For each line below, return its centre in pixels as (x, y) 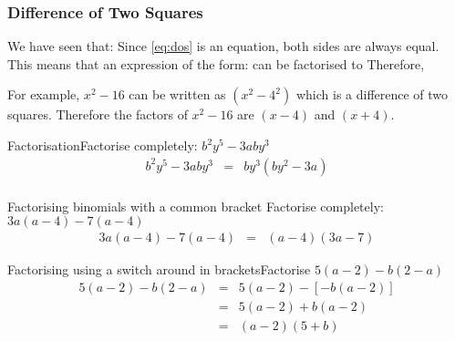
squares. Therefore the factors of (98, 114)
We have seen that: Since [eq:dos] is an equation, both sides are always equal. (223, 46)
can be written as (177, 94)
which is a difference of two (372, 94)
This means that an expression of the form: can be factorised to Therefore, (216, 63)
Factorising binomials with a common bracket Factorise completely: (196, 206)
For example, (44, 94)
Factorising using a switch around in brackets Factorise (159, 269)
